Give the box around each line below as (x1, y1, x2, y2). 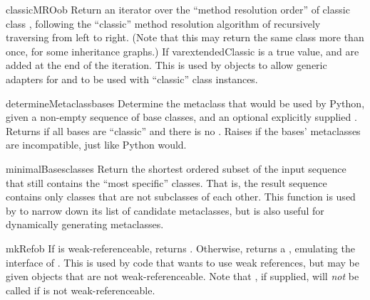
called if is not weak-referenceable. (6, 282, 155, 297)
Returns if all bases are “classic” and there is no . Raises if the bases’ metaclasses (6, 123, 361, 138)
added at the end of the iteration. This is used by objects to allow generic (6, 58, 327, 73)
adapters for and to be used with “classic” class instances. (6, 71, 258, 86)
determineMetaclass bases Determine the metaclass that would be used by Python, (6, 95, 365, 110)
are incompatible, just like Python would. (6, 137, 187, 152)
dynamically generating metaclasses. (6, 217, 164, 232)
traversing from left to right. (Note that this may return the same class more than (6, 30, 364, 45)
